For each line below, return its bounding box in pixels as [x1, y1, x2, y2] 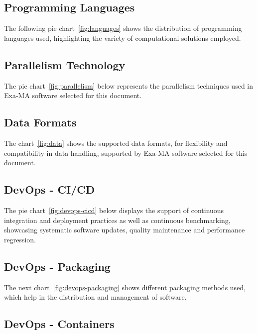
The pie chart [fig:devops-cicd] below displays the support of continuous [4, 205, 224, 215]
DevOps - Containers [4, 316, 115, 332]
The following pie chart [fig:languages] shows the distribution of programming [4, 23, 242, 33]
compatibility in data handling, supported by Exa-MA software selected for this [4, 147, 248, 158]
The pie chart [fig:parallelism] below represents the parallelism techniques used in [4, 80, 253, 91]
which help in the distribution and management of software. [4, 292, 187, 302]
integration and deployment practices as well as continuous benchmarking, [4, 215, 231, 225]
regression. [4, 234, 36, 244]
